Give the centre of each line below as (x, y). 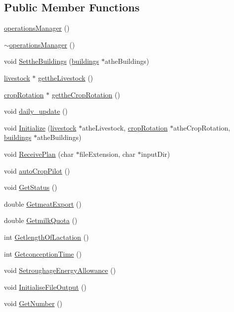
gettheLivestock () (66, 77)
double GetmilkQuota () (41, 220)
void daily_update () (36, 111)
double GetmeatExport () (43, 203)
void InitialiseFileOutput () (45, 287)
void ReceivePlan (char (39, 154)
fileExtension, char (107, 154)
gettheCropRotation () (86, 94)
